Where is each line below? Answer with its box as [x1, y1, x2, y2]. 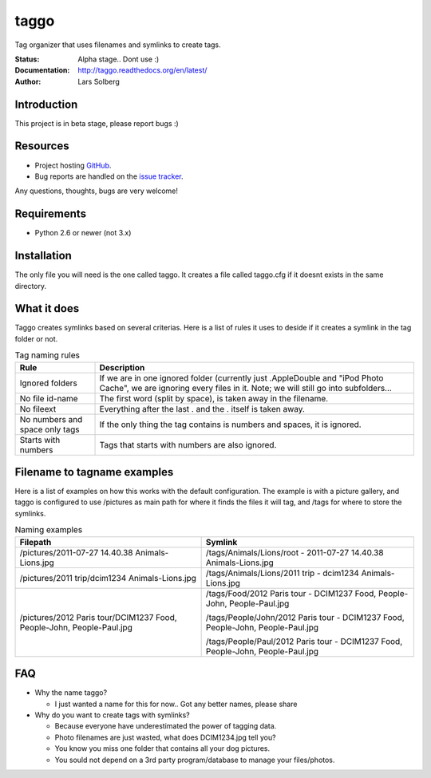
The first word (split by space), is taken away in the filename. [99, 393, 329, 404]
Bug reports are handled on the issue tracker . [34, 172, 184, 181]
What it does [14, 302, 80, 315]
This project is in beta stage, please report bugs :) [14, 118, 179, 128]
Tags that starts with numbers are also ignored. [99, 439, 277, 450]
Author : [14, 77, 42, 86]
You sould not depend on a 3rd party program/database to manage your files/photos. [54, 755, 335, 764]
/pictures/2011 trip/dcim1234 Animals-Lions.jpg [19, 572, 197, 583]
